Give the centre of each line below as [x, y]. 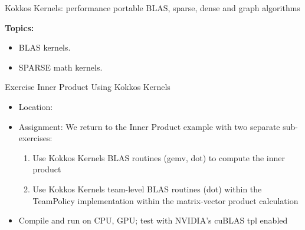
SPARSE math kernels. [60, 67]
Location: [36, 106]
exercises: [35, 138]
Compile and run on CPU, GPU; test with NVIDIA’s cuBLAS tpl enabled [153, 220]
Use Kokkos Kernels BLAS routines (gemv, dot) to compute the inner [159, 157]
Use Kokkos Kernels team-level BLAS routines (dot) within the [147, 189]
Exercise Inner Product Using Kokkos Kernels [88, 87]
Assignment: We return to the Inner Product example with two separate [149, 126]
